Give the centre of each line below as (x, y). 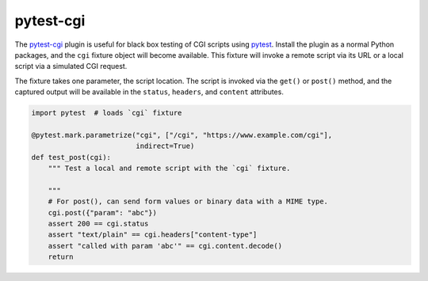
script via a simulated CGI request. (71, 66)
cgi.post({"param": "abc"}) (103, 213)
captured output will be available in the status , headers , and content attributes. (149, 92)
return (61, 257)
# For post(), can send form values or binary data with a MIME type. (188, 201)
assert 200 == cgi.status (98, 224)
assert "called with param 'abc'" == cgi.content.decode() (165, 246)
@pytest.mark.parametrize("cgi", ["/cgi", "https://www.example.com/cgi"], (182, 135)
